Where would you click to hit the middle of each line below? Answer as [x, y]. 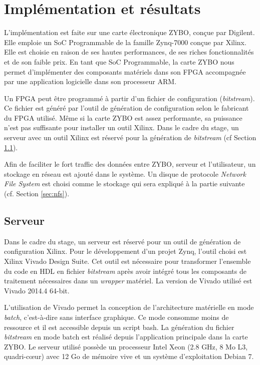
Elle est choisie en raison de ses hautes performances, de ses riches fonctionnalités [129, 52]
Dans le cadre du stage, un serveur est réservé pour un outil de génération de [122, 241]
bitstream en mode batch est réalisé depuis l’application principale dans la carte [126, 337]
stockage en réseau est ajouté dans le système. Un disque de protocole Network [125, 173]
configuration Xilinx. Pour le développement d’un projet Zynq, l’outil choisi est [125, 251]
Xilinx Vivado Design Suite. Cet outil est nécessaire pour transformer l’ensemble [127, 261]
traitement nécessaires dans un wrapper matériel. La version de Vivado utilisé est [128, 281]
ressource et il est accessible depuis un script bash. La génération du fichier [119, 327]
